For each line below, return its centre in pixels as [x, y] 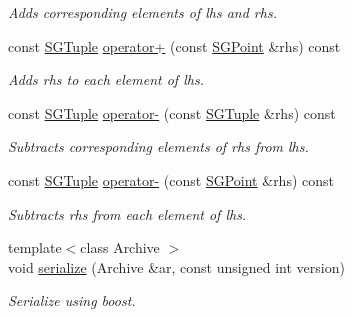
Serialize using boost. [72, 300]
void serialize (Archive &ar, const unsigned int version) [176, 266]
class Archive [120, 247]
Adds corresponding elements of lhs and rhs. [142, 12]
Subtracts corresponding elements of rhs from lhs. [158, 146]
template [35, 247]
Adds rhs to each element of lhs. [106, 79]
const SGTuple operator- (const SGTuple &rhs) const [172, 112]
